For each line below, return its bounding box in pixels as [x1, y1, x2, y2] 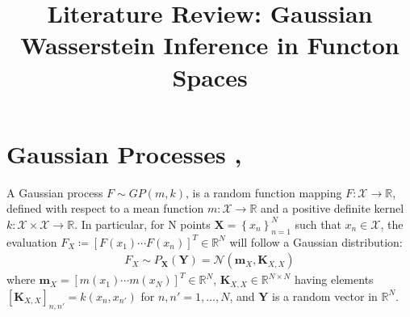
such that [295, 215, 341, 232]
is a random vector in [272, 287, 378, 304]
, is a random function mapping [186, 184, 342, 201]
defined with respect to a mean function [6, 200, 204, 217]
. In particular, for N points [74, 215, 211, 232]
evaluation [6, 233, 57, 250]
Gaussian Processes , [6, 137, 242, 170]
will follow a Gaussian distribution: [229, 233, 403, 250]
